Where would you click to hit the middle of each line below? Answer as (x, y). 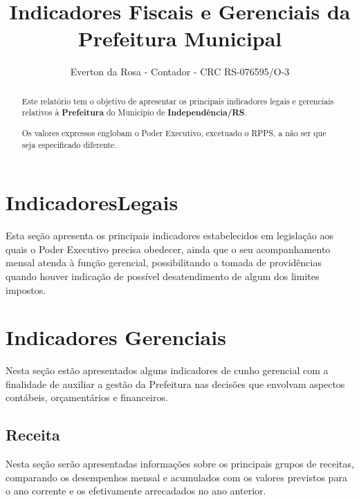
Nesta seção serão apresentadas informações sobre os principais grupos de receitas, (180, 464)
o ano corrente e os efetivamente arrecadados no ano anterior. (136, 491)
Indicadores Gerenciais (116, 337)
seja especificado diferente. (69, 144)
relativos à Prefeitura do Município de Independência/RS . (134, 113)
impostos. (26, 289)
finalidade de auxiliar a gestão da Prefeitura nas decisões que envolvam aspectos (175, 383)
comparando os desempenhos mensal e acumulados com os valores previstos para (176, 477)
